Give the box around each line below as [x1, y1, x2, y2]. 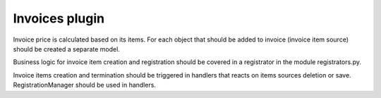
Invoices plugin [13, 11, 105, 26]
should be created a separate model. [13, 44, 120, 53]
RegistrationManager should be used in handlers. [13, 81, 157, 90]
